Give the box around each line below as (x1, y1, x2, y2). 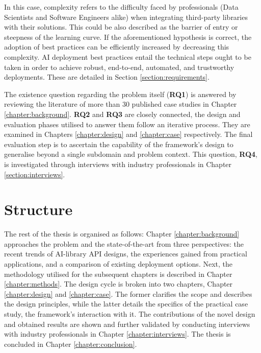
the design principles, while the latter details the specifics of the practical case (4, 298, 248, 309)
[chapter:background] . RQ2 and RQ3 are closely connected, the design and (4, 108, 241, 119)
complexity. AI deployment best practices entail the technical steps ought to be (4, 51, 251, 62)
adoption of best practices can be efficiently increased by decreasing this (4, 41, 229, 52)
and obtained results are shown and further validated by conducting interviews (4, 318, 250, 329)
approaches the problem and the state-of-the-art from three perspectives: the (4, 238, 244, 249)
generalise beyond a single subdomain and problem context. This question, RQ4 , (4, 149, 257, 159)
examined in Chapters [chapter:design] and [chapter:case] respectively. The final (4, 129, 253, 139)
